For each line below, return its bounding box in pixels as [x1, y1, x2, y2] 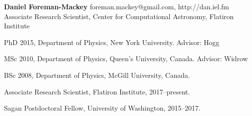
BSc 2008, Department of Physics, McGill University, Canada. [4, 70, 190, 80]
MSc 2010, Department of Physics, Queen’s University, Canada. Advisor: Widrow [4, 53, 248, 64]
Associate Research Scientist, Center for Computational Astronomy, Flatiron [4, 11, 234, 21]
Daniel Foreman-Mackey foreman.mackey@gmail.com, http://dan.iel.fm [4, 1, 229, 11]
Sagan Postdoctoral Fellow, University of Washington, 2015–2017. [4, 103, 201, 113]
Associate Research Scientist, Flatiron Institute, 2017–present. [4, 86, 190, 96]
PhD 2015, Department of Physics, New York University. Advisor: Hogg [4, 37, 219, 47]
